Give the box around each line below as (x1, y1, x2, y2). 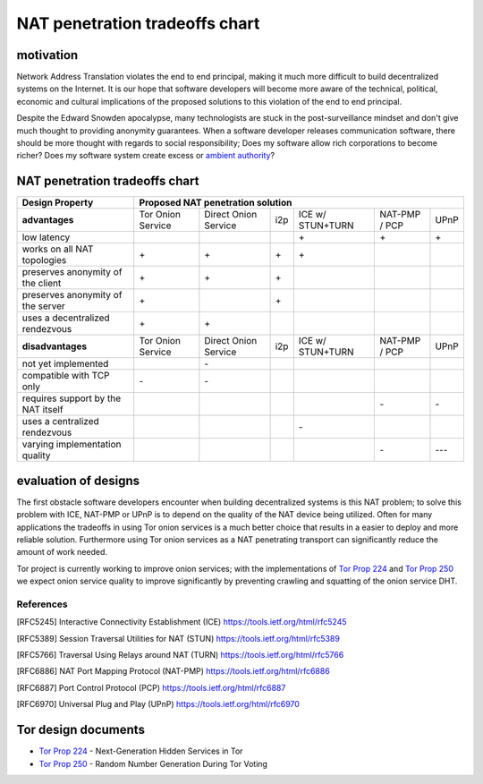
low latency (21, 231, 71, 243)
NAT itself (21, 404, 64, 416)
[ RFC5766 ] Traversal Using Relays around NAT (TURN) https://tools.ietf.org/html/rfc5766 (16, 650, 344, 660)
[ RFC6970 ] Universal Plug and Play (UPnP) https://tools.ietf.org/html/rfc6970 (16, 699, 300, 710)
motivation (16, 47, 79, 63)
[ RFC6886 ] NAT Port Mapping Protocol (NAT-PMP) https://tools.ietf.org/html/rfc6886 (16, 666, 330, 677)
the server (21, 300, 66, 312)
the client (21, 277, 62, 290)
